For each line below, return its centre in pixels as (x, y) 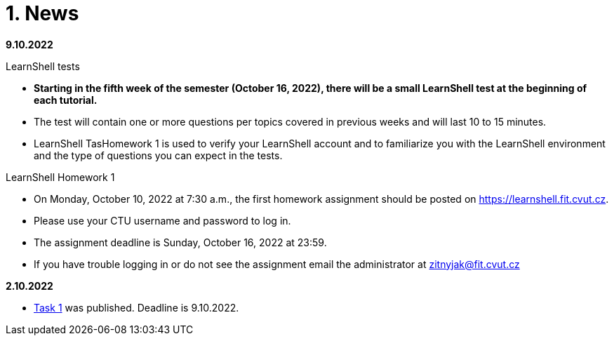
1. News (42, 13)
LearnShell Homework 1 (60, 177)
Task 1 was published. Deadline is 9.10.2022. (136, 307)
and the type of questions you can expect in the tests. (158, 155)
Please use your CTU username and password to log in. (162, 220)
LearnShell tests (43, 66)
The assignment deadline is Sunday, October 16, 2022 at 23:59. (180, 242)
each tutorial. (66, 100)
